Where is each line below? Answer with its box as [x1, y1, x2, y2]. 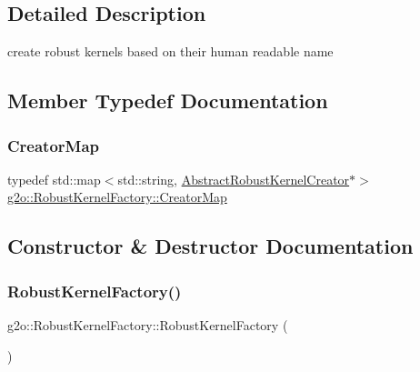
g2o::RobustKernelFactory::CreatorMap [7, 187, 227, 206]
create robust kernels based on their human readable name [7, 42, 334, 61]
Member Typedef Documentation [7, 86, 328, 115]
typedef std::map [7, 169, 101, 188]
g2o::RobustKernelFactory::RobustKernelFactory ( [7, 315, 288, 334]
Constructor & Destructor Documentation [7, 232, 414, 260]
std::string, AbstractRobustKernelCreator [117, 169, 350, 188]
